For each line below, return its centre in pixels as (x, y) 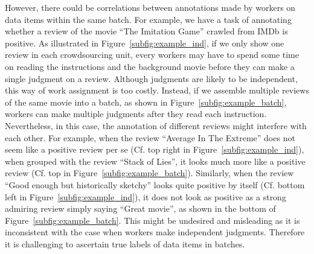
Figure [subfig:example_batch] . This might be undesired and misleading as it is (152, 220)
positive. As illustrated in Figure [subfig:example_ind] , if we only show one (145, 43)
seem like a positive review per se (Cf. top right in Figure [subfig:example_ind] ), (155, 149)
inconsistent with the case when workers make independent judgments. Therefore (155, 232)
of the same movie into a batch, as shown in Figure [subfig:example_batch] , (146, 102)
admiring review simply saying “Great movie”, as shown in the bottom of (140, 208)
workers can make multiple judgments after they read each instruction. (136, 114)
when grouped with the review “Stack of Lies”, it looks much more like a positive (155, 161)
